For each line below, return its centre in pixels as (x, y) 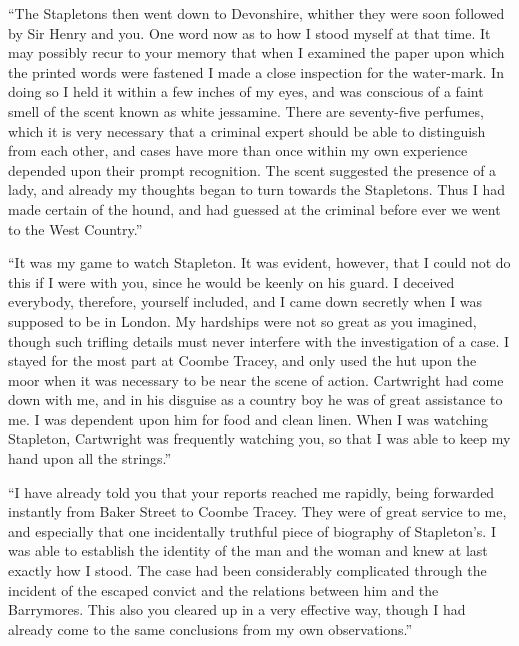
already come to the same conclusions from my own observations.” (210, 628)
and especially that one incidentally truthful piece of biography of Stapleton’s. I (252, 530)
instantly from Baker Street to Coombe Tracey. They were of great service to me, (257, 511)
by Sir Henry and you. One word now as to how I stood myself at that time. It (249, 32)
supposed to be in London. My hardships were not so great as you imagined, (242, 320)
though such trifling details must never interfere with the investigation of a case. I (259, 340)
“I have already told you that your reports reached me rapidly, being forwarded (251, 491)
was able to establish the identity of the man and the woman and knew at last (248, 550)
